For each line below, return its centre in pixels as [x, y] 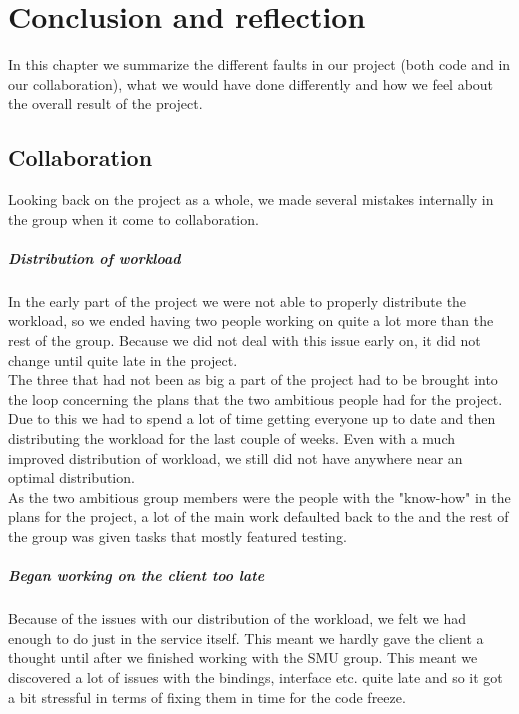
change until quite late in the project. [123, 359]
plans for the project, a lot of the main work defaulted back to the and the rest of [258, 516]
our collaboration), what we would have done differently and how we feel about [251, 83]
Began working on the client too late [136, 575]
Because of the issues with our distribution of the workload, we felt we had [237, 618]
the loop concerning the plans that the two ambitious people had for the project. [255, 398]
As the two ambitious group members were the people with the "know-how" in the [259, 496]
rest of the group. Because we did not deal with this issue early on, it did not [244, 340]
